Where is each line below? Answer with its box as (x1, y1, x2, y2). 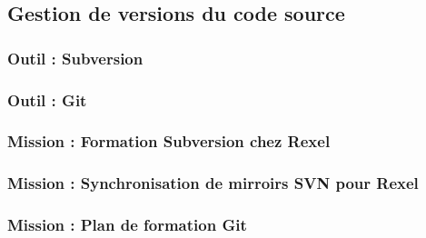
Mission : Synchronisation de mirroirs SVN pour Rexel (7, 172, 419, 194)
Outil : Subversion (7, 46, 144, 69)
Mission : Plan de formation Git (7, 213, 247, 236)
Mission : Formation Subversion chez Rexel (7, 130, 331, 153)
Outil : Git (7, 88, 87, 111)
